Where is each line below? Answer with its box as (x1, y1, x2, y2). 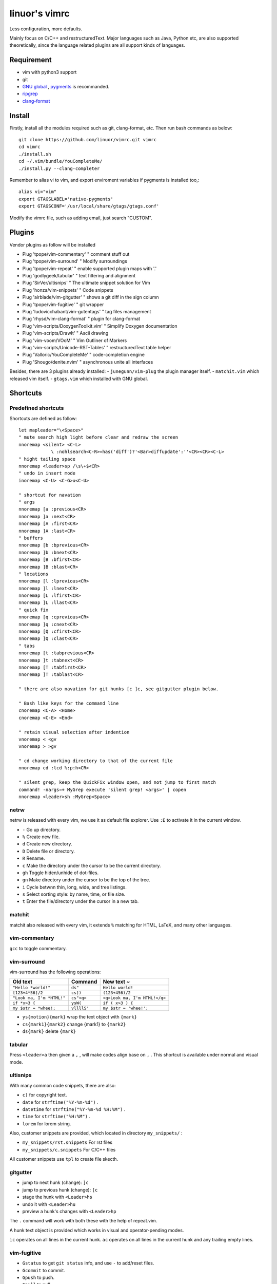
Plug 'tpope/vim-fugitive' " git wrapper (22, 301, 104, 308)
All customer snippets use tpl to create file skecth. (9, 1156, 118, 1162)
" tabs (18, 643, 35, 649)
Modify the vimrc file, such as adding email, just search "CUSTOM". (9, 215, 152, 221)
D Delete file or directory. (22, 848, 75, 854)
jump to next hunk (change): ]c (22, 1179, 89, 1186)
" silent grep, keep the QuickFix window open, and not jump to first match (18, 780, 216, 785)
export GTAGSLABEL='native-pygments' (18, 196, 114, 202)
